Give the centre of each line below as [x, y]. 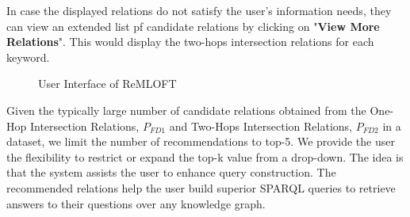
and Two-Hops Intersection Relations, [261, 126]
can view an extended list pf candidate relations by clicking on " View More [193, 26]
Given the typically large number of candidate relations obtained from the [186, 110]
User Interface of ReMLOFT [107, 84]
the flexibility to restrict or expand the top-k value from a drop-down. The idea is [205, 156]
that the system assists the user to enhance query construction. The [171, 172]
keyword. [28, 57]
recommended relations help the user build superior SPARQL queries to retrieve [201, 187]
